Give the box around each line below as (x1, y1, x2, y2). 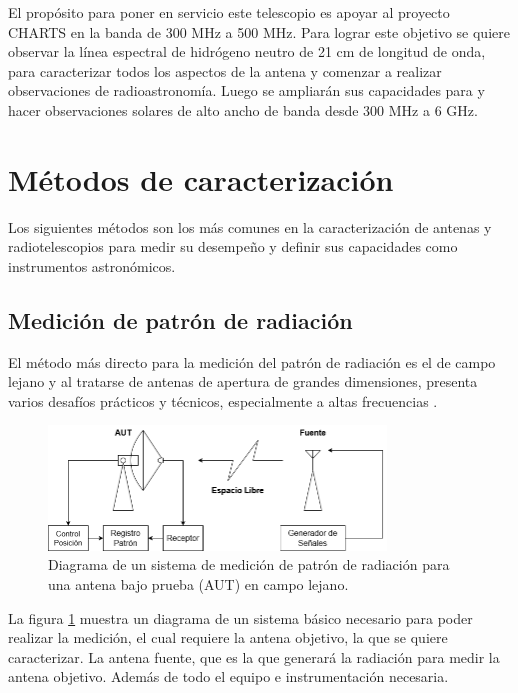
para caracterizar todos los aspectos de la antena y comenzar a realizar (8, 60, 442, 81)
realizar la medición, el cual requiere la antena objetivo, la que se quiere (8, 627, 448, 648)
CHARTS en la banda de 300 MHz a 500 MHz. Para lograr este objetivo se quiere (8, 21, 510, 42)
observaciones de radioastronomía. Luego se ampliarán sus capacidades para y (8, 80, 485, 101)
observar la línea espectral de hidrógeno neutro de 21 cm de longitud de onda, (8, 41, 486, 62)
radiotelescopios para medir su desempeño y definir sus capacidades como (8, 236, 458, 257)
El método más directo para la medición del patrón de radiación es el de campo (8, 351, 496, 372)
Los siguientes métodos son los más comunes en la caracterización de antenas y (8, 216, 492, 237)
